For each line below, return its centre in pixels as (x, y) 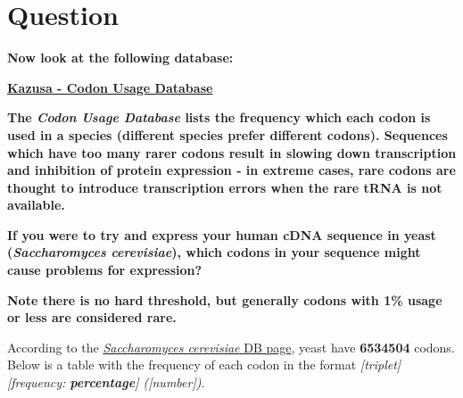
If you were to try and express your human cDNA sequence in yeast (222, 234)
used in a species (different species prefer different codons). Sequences (227, 134)
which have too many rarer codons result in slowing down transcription (232, 152)
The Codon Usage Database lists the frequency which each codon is (219, 117)
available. (36, 205)
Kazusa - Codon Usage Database (110, 87)
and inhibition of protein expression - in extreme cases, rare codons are (231, 170)
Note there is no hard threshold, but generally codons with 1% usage (225, 299)
